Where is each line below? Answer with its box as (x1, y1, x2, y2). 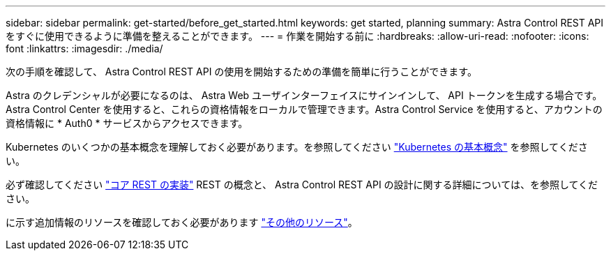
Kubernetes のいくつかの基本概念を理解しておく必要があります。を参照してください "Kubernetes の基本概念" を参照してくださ (6, 141, 588, 153)
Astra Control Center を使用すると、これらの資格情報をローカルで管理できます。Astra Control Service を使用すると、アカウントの (6, 103, 603, 115)
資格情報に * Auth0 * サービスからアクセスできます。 (6, 117, 248, 129)
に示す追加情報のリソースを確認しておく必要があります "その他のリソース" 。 (6, 216, 358, 228)
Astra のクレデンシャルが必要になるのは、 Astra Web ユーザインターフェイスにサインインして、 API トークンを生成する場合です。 (6, 89, 603, 101)
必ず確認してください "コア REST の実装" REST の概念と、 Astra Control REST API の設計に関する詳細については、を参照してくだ (6, 179, 598, 190)
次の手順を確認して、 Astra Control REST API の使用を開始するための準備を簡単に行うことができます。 (6, 66, 477, 77)
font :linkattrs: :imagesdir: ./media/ (6, 43, 163, 54)
